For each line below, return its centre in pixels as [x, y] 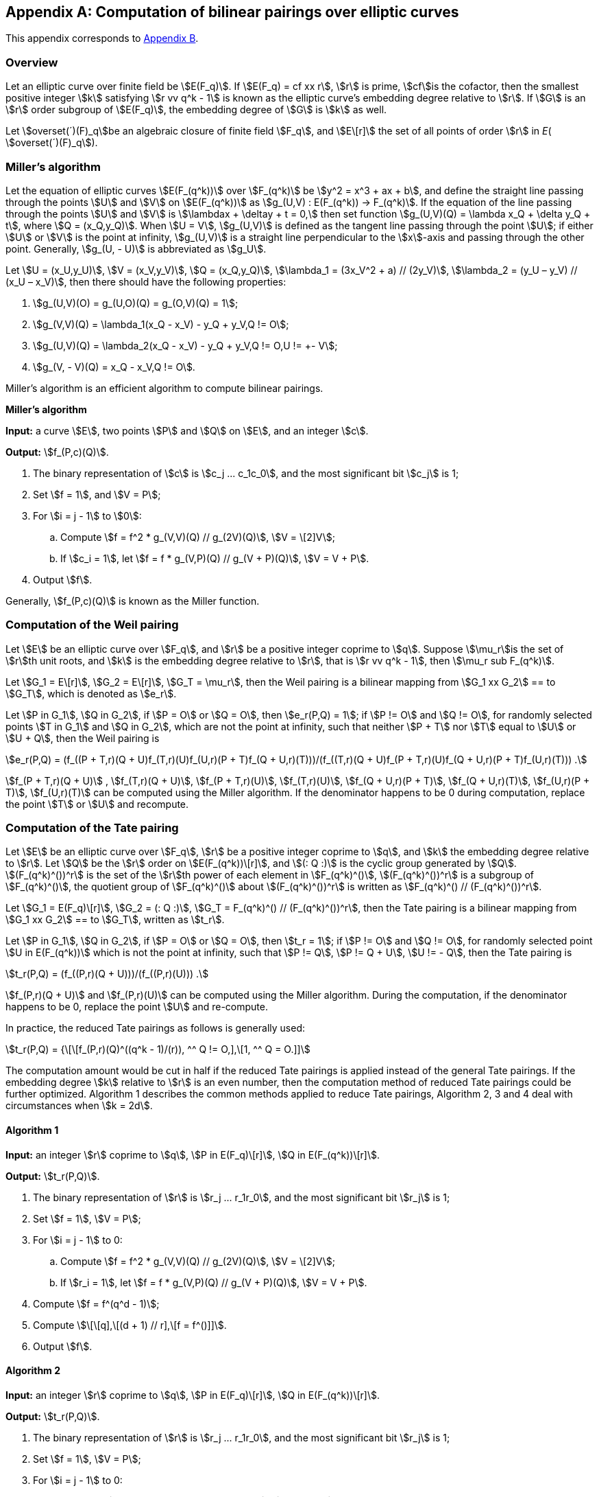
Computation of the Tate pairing [92, 828]
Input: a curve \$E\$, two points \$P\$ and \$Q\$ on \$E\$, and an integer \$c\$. [187, 430]
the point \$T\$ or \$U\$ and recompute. [97, 804]
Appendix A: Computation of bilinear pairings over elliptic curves [232, 12]
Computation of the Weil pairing [92, 625]
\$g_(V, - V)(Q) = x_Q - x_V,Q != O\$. [114, 367]
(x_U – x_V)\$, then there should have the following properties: [146, 281]
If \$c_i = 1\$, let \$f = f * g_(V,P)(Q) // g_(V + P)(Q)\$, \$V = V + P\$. [215, 558]
